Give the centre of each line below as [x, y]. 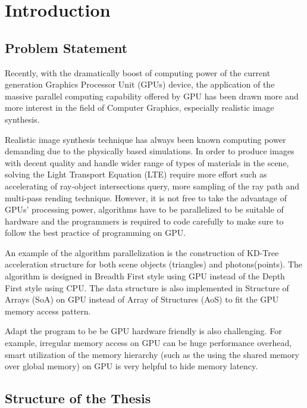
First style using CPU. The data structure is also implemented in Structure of [147, 287]
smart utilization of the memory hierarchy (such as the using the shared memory [152, 354]
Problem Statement [66, 47]
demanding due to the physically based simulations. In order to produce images [150, 151]
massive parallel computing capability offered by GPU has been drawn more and [152, 96]
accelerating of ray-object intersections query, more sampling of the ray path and [152, 186]
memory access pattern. [48, 311]
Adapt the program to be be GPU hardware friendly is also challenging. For [143, 331]
